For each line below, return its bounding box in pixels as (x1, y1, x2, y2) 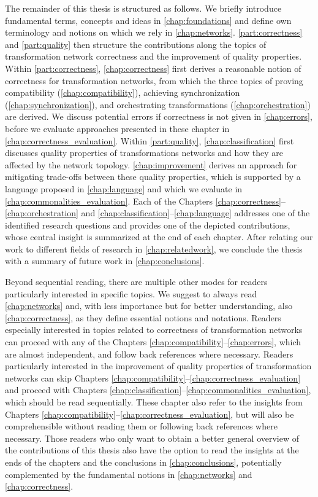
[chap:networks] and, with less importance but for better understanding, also (5, 299, 293, 312)
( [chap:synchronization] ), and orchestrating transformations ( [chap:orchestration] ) (5, 98, 311, 111)
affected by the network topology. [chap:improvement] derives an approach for (5, 158, 297, 171)
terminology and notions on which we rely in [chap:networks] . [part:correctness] (5, 26, 303, 39)
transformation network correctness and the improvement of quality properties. (5, 50, 302, 63)
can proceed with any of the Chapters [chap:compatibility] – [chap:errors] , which (5, 335, 301, 348)
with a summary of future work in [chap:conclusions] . (5, 254, 205, 267)
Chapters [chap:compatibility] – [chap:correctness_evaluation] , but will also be (5, 407, 294, 420)
